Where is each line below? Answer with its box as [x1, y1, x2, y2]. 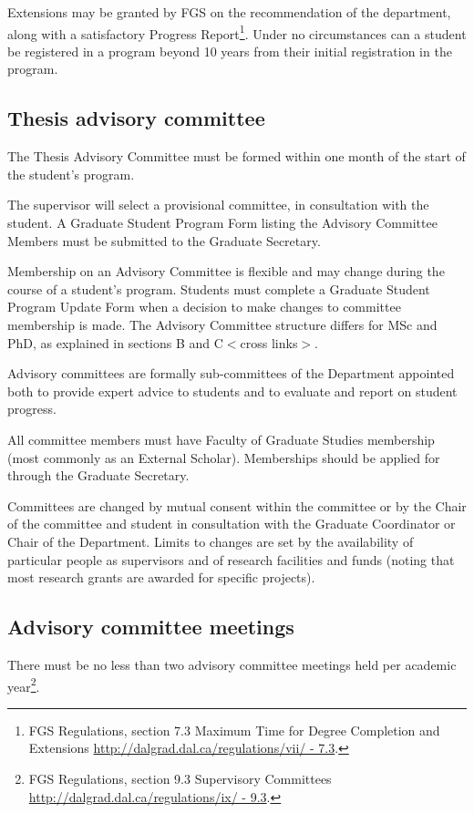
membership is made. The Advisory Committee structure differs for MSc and [7, 314, 438, 334]
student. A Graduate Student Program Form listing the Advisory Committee [7, 213, 438, 232]
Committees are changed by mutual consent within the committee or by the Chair [7, 496, 467, 515]
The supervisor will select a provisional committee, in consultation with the [7, 195, 429, 214]
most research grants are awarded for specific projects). [7, 568, 315, 587]
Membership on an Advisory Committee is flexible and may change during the [7, 262, 445, 281]
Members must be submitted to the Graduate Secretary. [7, 231, 321, 250]
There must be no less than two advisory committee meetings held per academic [7, 654, 457, 674]
